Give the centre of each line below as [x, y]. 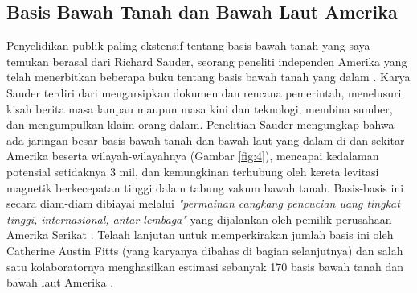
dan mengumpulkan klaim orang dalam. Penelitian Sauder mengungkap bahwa [200, 124]
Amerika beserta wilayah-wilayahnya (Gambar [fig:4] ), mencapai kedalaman [193, 156]
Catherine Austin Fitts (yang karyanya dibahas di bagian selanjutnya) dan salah [205, 250]
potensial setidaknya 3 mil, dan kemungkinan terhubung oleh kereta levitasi [193, 171]
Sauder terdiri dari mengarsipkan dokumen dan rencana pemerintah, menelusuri [204, 92]
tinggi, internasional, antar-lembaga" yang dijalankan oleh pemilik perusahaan [199, 219]
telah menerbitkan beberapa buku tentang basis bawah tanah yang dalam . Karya [208, 77]
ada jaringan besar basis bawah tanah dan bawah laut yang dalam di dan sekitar [206, 140]
